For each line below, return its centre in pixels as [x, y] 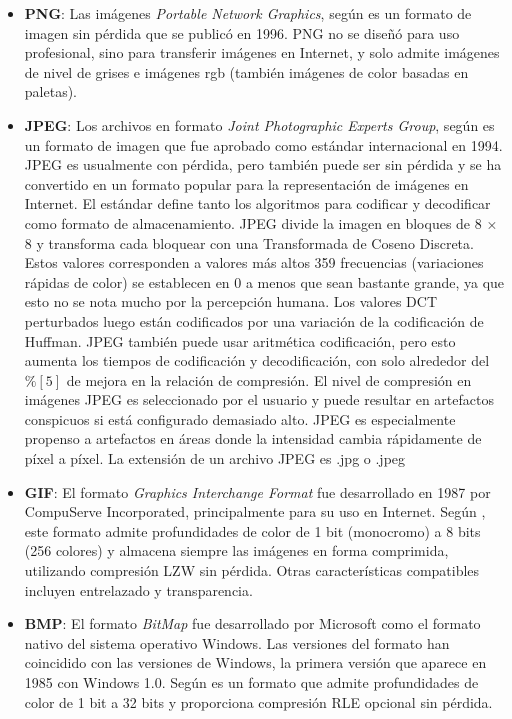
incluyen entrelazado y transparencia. [138, 589]
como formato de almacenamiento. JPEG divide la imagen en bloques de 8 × [261, 222]
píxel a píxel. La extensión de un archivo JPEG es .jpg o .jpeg [215, 458]
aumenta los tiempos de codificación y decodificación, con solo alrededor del [257, 360]
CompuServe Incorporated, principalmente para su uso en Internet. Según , [255, 511]
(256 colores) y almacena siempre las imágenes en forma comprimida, [236, 550]
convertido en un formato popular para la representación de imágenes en [246, 183]
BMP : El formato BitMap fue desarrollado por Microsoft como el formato [252, 623]
